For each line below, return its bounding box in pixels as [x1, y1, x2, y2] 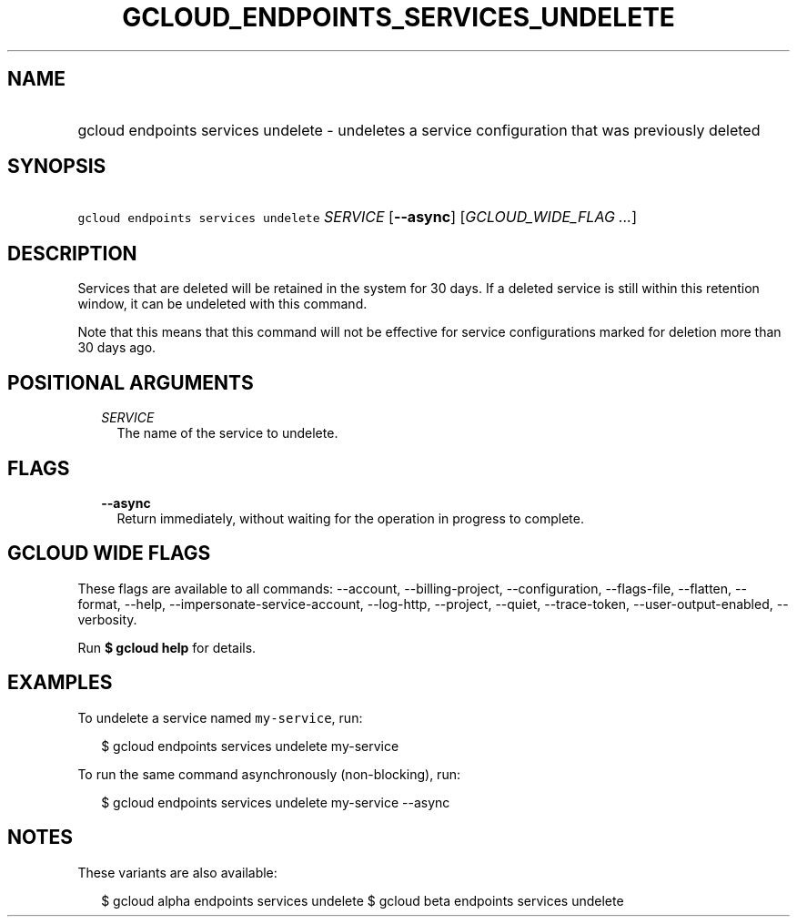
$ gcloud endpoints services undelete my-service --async [101, 794, 450, 810]
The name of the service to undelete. [116, 425, 338, 442]
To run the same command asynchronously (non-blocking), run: [77, 766, 460, 782]
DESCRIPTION [7, 241, 137, 265]
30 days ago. [77, 340, 156, 356]
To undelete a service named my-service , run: [77, 709, 363, 726]
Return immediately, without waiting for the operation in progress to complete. [116, 510, 584, 526]
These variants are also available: [77, 864, 277, 880]
